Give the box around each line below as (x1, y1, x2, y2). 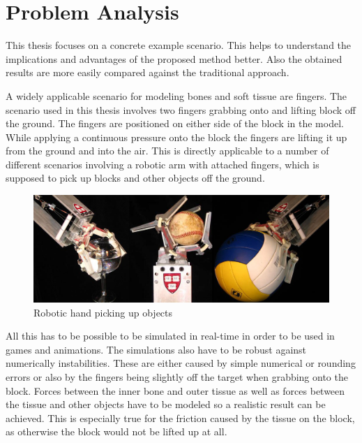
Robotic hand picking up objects (33, 305, 173, 319)
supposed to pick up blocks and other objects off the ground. (6, 170, 265, 185)
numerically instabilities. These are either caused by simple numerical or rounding (6, 356, 356, 370)
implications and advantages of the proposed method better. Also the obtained (6, 51, 342, 66)
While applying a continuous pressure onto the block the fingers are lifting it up (6, 129, 347, 144)
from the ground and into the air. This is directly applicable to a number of (6, 143, 329, 158)
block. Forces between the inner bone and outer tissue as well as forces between (6, 383, 345, 398)
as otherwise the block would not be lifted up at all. (6, 424, 227, 439)
